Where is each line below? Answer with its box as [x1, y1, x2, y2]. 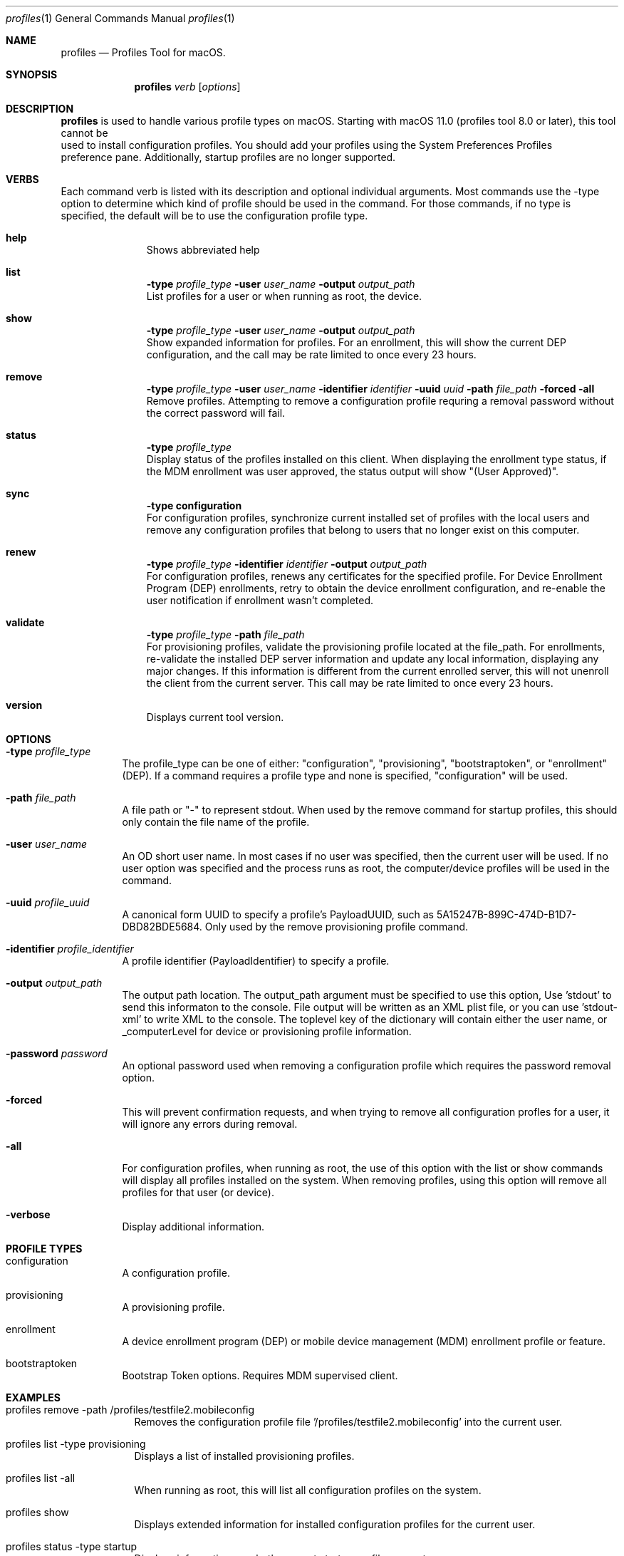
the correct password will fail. [146, 407, 286, 419]
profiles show [6, 1506, 69, 1518]
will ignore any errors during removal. [122, 1118, 298, 1130]
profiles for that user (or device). [122, 1186, 274, 1198]
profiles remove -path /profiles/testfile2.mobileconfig [6, 1404, 255, 1416]
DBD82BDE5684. [122, 920, 202, 933]
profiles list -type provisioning [6, 1438, 146, 1450]
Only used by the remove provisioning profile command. [204, 920, 469, 933]
